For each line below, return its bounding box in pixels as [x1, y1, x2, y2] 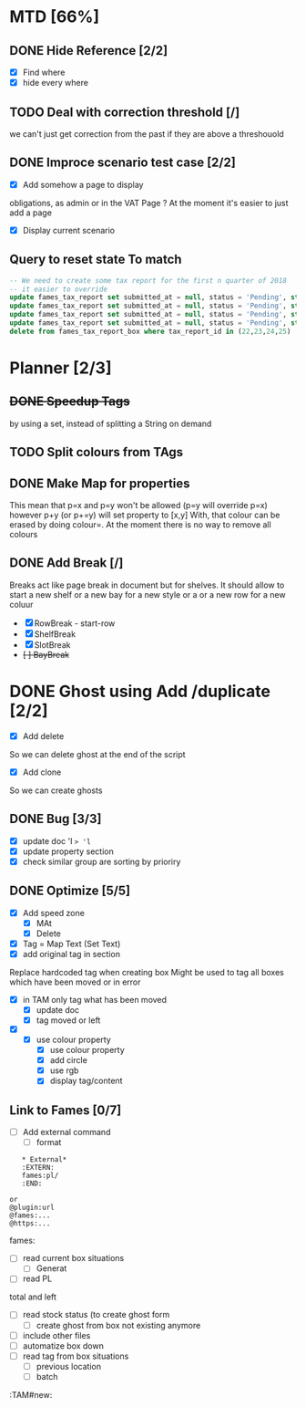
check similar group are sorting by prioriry [22, 856, 181, 867]
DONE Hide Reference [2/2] [9, 43, 168, 58]
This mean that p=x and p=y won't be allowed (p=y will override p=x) [9, 500, 269, 511]
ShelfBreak [34, 628, 76, 640]
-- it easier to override [9, 285, 107, 294]
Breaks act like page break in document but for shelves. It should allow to [9, 579, 285, 590]
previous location [36, 1361, 102, 1371]
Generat [36, 1263, 67, 1274]
